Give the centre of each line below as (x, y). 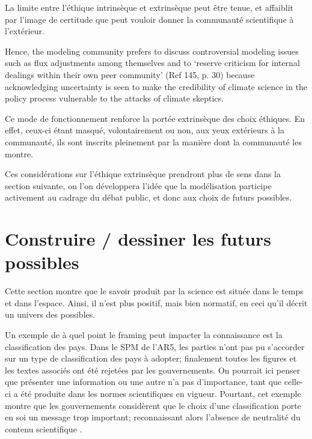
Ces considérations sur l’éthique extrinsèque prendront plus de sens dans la (143, 174)
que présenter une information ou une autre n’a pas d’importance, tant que (143, 382)
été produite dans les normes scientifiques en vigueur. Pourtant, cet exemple (161, 393)
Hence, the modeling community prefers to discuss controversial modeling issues (152, 51)
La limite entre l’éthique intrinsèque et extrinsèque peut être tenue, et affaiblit (149, 7)
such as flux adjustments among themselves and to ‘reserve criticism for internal (152, 63)
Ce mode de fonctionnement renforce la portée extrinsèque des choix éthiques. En (155, 118)
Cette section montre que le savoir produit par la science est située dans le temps (154, 291)
